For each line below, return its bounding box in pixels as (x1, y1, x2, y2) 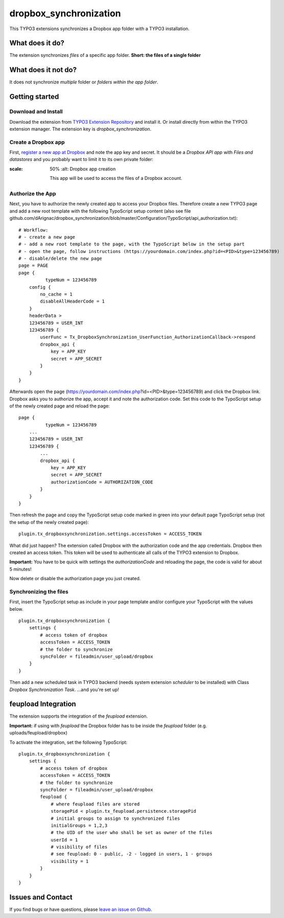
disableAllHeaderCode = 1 (40, 299, 105, 304)
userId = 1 (51, 837, 78, 843)
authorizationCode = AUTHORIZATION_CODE (51, 479, 153, 485)
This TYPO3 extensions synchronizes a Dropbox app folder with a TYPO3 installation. (9, 26, 190, 32)
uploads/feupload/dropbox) (9, 730, 67, 736)
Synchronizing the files (9, 588, 68, 595)
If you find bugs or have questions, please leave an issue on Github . (9, 906, 153, 912)
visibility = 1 (51, 858, 89, 864)
